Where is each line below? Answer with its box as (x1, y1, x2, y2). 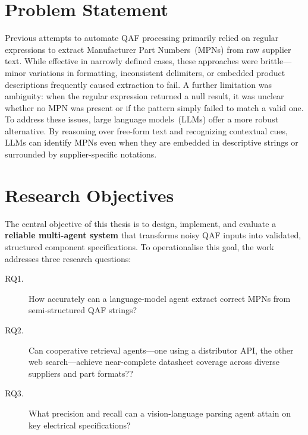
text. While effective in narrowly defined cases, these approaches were (5, 55, 258, 67)
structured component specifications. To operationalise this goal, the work (5, 240, 274, 253)
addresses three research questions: (5, 252, 131, 264)
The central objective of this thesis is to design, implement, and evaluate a (5, 217, 276, 229)
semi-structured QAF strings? (29, 304, 137, 316)
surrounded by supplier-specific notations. (5, 148, 157, 160)
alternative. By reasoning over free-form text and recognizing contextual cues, (5, 124, 288, 137)
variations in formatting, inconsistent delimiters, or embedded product (29, 66, 285, 78)
